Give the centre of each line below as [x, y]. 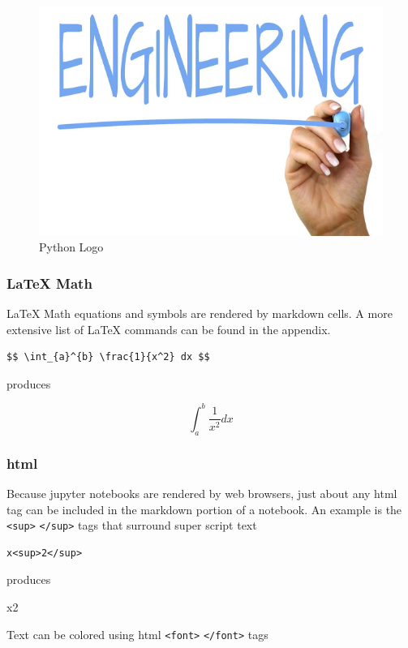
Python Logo [71, 247]
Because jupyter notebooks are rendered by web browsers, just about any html [202, 493]
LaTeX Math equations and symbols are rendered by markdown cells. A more [200, 313]
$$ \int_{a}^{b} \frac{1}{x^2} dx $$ [108, 357]
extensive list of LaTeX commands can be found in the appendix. [169, 329]
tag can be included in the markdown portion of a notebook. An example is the [204, 509]
